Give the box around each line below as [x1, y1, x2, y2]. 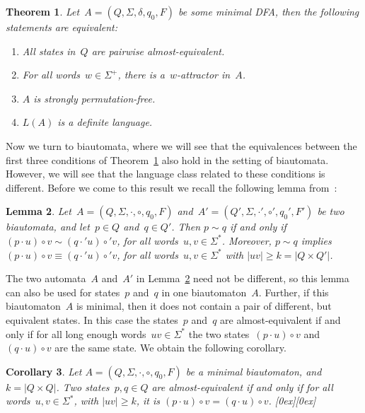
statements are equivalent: [6, 20, 117, 34]
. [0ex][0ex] [268, 393, 316, 408]
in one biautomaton [161, 284, 247, 299]
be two [317, 204, 344, 219]
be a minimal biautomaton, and [185, 363, 322, 378]
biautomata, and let [6, 219, 90, 234]
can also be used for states [6, 284, 120, 299]
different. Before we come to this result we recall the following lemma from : [6, 180, 337, 194]
